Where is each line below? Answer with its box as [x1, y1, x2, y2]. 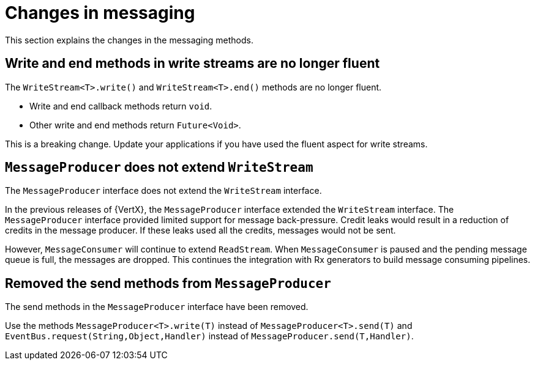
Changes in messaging [5, 2, 195, 23]
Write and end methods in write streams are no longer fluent [5, 56, 380, 72]
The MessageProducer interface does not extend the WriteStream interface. [5, 185, 322, 196]
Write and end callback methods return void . [29, 100, 212, 111]
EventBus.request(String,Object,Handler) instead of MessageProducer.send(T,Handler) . [5, 331, 414, 342]
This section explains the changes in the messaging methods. [5, 34, 253, 45]
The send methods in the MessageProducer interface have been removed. [5, 301, 309, 312]
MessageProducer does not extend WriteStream [5, 160, 313, 175]
